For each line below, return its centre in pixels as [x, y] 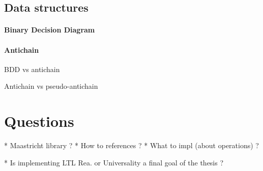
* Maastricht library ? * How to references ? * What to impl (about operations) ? [131, 145]
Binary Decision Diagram [50, 30]
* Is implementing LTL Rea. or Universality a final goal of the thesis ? [114, 162]
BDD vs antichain [32, 69]
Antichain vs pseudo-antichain [51, 86]
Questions [39, 121]
